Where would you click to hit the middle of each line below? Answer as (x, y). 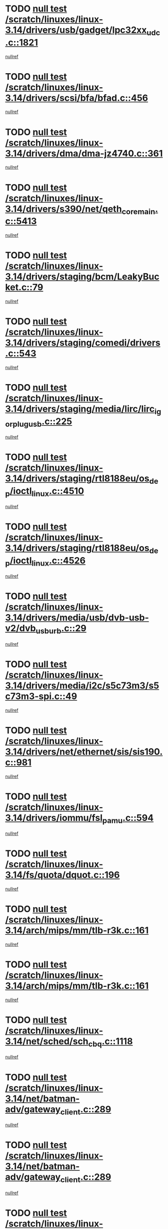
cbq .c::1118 (110, 1042)
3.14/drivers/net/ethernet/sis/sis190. (84, 751)
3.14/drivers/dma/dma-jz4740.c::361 (84, 153)
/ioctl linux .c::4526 (48, 561)
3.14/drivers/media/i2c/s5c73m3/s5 (82, 685)
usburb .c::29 (61, 629)
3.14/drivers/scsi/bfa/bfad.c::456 (77, 98)
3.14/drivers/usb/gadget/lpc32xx (76, 30)
